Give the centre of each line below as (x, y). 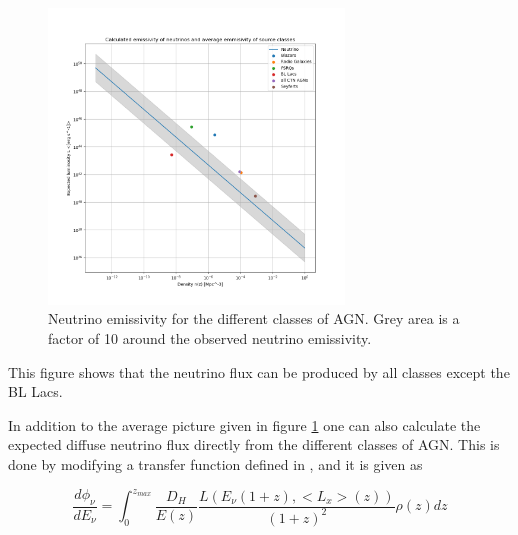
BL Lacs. (35, 391)
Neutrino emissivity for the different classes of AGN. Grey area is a (254, 318)
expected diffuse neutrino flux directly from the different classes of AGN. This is (254, 444)
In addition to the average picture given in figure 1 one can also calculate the (244, 424)
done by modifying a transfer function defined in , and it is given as (215, 463)
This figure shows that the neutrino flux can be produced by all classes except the (259, 371)
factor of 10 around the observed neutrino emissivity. (210, 337)
